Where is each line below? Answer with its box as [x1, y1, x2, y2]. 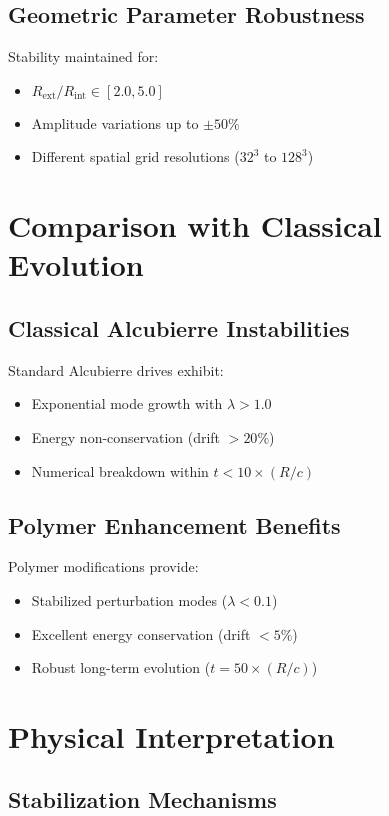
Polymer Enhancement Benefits [8, 509, 341, 540]
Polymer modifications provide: [8, 556, 199, 577]
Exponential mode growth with [31, 393, 223, 414]
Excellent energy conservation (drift [31, 623, 251, 644]
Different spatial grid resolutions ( [31, 146, 240, 167]
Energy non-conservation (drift [31, 426, 221, 447]
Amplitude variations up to [31, 112, 199, 133]
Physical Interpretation [8, 715, 335, 756]
